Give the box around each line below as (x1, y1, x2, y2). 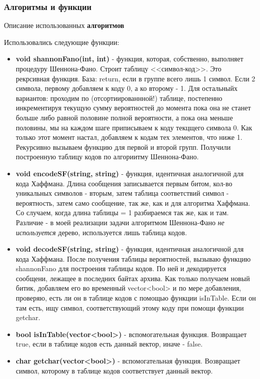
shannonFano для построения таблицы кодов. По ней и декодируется (15, 263, 226, 274)
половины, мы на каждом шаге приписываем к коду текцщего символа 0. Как (15, 122, 252, 132)
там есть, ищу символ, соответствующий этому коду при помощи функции (15, 302, 244, 313)
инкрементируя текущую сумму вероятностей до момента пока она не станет (15, 102, 251, 113)
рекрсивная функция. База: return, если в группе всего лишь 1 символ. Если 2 (15, 73, 255, 83)
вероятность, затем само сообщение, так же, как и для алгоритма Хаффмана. (15, 197, 250, 208)
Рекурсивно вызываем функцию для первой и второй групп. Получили (15, 141, 231, 152)
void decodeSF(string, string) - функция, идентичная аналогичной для (15, 244, 244, 254)
